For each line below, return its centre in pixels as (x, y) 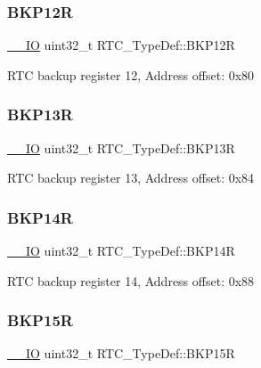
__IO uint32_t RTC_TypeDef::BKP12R (121, 45)
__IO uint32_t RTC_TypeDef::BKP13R (121, 147)
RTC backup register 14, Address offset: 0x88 (131, 280)
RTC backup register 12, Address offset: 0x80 (131, 74)
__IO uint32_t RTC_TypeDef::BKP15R (121, 353)
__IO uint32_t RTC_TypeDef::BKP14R (121, 251)
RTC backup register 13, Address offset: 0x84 (131, 178)
